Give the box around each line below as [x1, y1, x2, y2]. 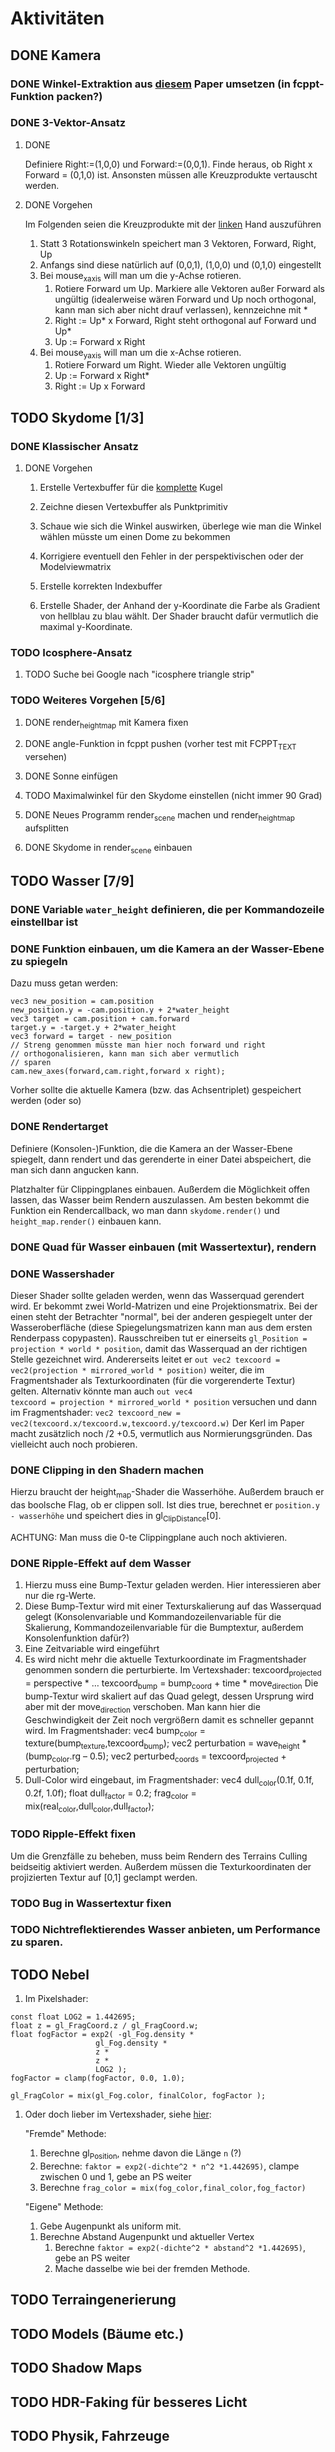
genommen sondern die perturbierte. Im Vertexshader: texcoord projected [24, 1664, 322, 1678]
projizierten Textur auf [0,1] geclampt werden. [10, 1871, 198, 1883]
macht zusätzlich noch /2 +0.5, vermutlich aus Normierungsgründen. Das [10, 1427, 313, 1439]
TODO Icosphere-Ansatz [10, 646, 133, 659]
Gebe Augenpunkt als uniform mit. [39, 2220, 182, 2232]
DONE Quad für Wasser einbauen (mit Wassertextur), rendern [10, 1240, 317, 1254]
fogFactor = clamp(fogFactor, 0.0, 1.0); [10, 2073, 186, 2084]
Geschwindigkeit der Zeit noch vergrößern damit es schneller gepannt [24, 1713, 314, 1726]
